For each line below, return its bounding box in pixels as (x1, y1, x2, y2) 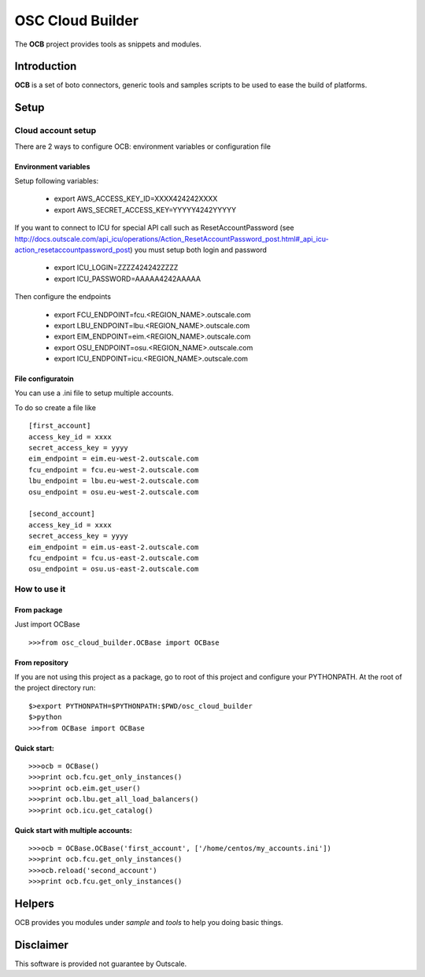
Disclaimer (14, 938, 68, 952)
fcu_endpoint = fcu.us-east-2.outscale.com (28, 553, 199, 562)
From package (14, 605, 63, 614)
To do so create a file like (14, 402, 96, 413)
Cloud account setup (14, 125, 97, 136)
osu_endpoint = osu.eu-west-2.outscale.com (28, 487, 199, 496)
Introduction (14, 60, 77, 73)
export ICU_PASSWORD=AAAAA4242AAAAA (54, 274, 201, 283)
